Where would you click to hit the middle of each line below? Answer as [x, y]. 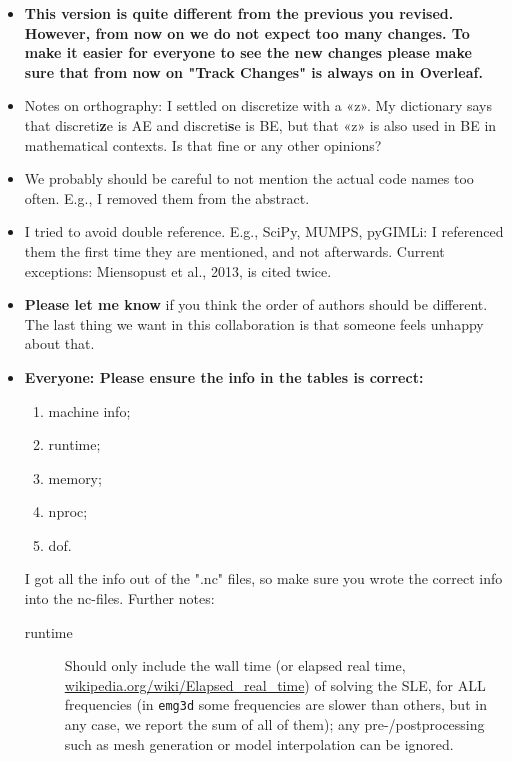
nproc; [68, 511]
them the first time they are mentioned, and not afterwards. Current [234, 250]
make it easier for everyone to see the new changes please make [248, 52]
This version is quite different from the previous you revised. [239, 13]
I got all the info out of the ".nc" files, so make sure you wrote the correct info [263, 578]
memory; [75, 477]
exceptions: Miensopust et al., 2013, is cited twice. [178, 270]
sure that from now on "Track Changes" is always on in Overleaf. [253, 71]
